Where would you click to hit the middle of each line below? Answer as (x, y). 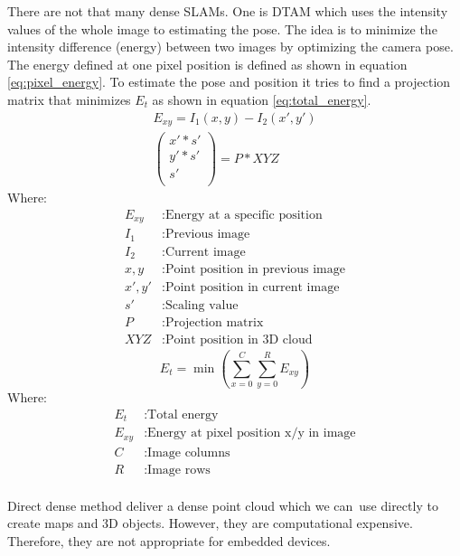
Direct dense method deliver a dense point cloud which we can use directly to (223, 505)
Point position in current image (252, 288)
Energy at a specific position (244, 215)
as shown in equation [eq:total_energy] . (262, 99)
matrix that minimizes (69, 99)
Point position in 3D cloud (239, 340)
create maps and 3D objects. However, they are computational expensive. (210, 523)
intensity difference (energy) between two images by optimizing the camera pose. (230, 47)
